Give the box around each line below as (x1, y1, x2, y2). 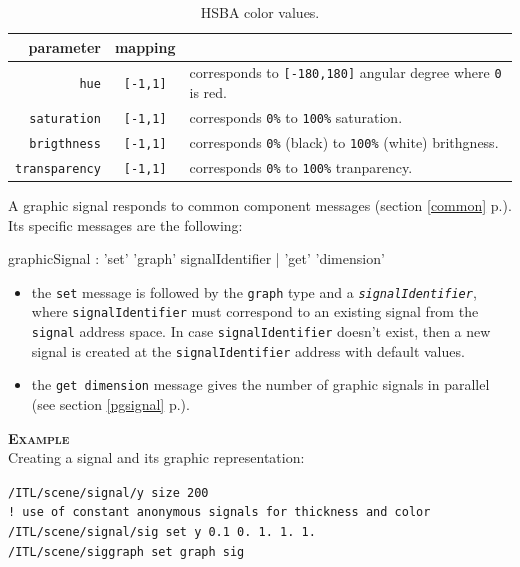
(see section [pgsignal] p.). (31, 393, 190, 414)
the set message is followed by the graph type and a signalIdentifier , (31, 281, 477, 302)
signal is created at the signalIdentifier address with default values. (31, 340, 465, 361)
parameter (28, 36, 101, 57)
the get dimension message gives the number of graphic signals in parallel (31, 374, 490, 395)
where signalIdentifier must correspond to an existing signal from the (31, 301, 479, 322)
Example (8, 427, 70, 448)
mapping (114, 36, 176, 57)
